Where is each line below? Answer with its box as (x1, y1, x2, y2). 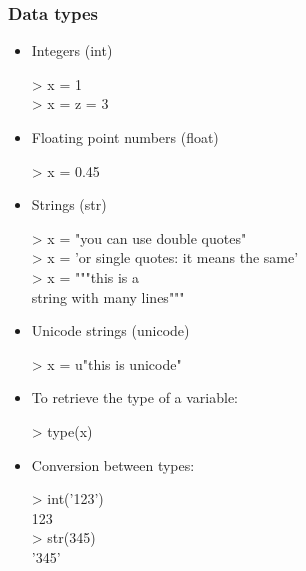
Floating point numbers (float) (31, 127, 219, 147)
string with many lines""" (31, 286, 185, 307)
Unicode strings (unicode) (31, 320, 190, 341)
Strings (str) (31, 194, 107, 215)
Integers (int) (31, 40, 113, 61)
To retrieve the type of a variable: (31, 387, 239, 408)
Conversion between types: (31, 454, 195, 475)
